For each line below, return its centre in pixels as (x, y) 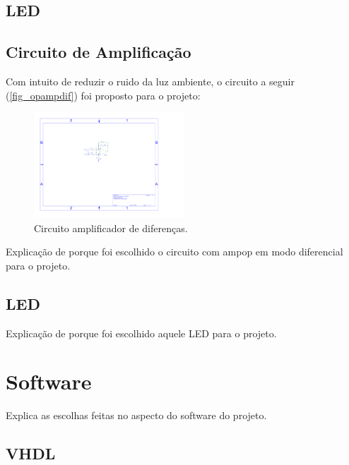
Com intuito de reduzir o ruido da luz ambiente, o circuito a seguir (150, 81)
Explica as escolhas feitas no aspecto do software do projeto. (136, 415)
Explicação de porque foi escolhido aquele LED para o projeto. (141, 333)
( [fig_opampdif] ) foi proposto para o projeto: (103, 95)
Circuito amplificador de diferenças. (111, 228)
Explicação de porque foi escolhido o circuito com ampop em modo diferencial (174, 252)
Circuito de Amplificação (99, 52)
